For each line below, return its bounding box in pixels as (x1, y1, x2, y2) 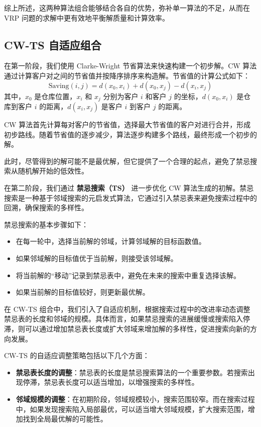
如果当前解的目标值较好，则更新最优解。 (16, 287, 150, 297)
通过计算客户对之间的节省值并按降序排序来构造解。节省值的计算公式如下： (4, 70, 250, 80)
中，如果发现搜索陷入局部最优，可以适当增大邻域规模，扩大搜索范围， (16, 403, 248, 414)
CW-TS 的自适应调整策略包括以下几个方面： (4, 350, 150, 361)
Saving (48, 82, 69, 90)
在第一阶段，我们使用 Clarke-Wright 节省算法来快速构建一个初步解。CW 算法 (4, 60, 257, 71)
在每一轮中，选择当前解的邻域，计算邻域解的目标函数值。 (16, 236, 206, 246)
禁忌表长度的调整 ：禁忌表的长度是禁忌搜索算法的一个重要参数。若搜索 (16, 367, 248, 377)
